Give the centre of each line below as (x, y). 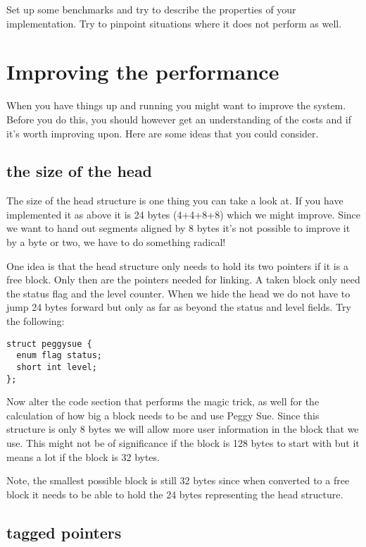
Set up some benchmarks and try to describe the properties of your (151, 9)
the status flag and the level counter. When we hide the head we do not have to (178, 293)
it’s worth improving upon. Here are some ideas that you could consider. (163, 133)
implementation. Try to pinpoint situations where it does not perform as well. (174, 23)
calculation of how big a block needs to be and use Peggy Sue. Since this (163, 415)
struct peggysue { (49, 344)
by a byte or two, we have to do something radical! (116, 242)
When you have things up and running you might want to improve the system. (176, 105)
